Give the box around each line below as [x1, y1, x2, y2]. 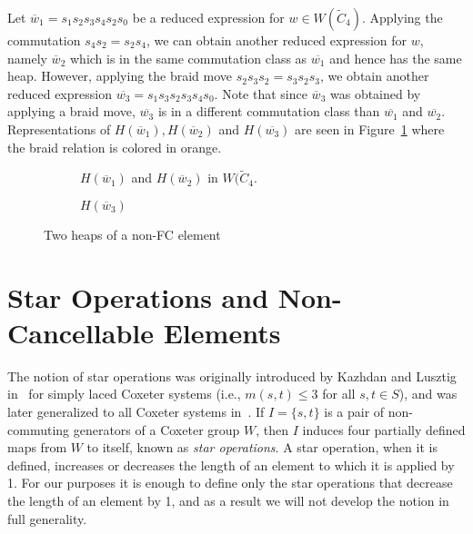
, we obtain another [319, 66, 429, 85]
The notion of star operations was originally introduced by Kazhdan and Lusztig [7, 366, 457, 385]
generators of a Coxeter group [73, 420, 240, 439]
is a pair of [324, 402, 385, 421]
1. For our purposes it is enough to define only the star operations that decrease [7, 473, 453, 492]
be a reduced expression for [132, 8, 285, 26]
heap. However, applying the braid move [7, 66, 233, 85]
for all [322, 384, 356, 403]
